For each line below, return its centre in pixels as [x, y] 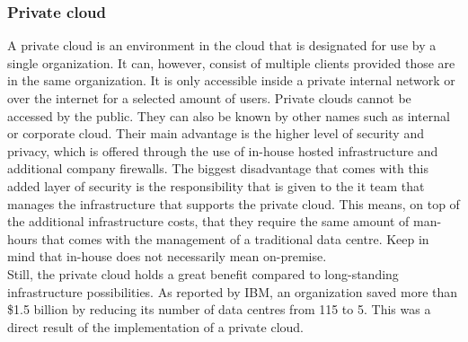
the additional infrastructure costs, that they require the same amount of [208, 221]
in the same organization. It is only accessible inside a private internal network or [231, 80]
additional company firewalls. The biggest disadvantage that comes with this [218, 168]
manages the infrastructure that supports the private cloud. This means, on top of [234, 203]
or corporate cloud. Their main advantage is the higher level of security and [216, 133]
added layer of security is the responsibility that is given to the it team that [216, 185]
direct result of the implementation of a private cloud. [155, 326]
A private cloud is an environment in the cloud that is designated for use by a [222, 45]
